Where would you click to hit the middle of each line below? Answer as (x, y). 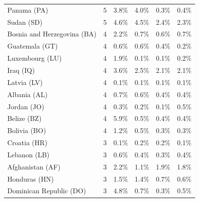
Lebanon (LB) (28, 154)
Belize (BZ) (25, 118)
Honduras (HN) (31, 178)
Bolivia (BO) (27, 130)
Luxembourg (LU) (35, 58)
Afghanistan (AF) (34, 166)
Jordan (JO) (26, 106)
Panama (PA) (28, 9)
